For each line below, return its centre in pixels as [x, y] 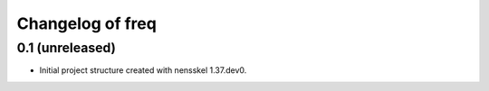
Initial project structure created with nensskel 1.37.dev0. [143, 70]
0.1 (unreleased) [67, 48]
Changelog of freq [87, 23]
